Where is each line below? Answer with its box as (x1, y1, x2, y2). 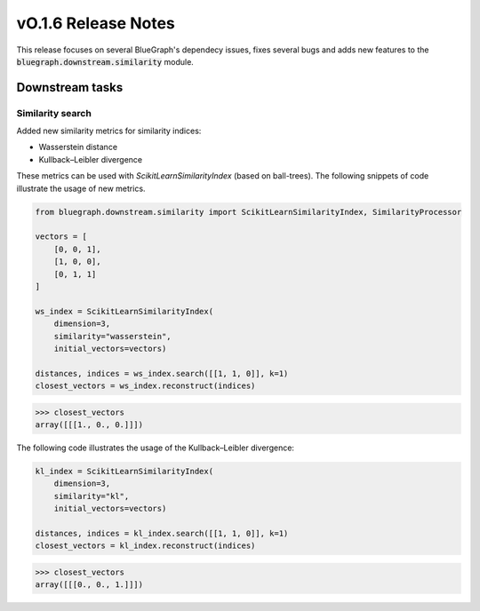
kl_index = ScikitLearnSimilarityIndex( (35, 466, 213, 477)
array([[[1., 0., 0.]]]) (35, 420, 144, 430)
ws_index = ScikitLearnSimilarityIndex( (35, 306, 213, 316)
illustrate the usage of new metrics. (16, 183, 146, 194)
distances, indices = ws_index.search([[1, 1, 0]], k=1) (35, 369, 289, 378)
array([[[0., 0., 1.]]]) (35, 580, 144, 590)
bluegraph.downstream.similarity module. (16, 56, 195, 67)
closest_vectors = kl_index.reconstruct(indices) (35, 541, 256, 551)
